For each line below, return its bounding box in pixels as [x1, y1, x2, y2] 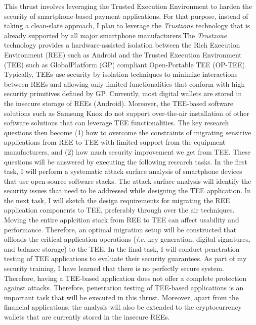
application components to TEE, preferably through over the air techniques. [4, 205, 235, 215]
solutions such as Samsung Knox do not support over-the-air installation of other [4, 108, 250, 118]
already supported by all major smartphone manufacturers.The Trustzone [4, 30, 227, 40]
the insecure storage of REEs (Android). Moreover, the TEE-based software [4, 98, 233, 108]
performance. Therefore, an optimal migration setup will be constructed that [4, 224, 237, 234]
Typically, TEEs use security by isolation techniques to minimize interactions [4, 69, 238, 79]
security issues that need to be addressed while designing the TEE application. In [4, 185, 251, 196]
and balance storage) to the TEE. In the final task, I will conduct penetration [4, 243, 240, 254]
